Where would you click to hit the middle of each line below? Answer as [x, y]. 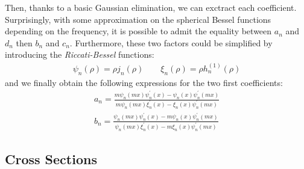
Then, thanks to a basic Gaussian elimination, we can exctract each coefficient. [151, 7]
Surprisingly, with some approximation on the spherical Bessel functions [138, 19]
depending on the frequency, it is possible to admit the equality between [138, 31]
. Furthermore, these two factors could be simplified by [171, 42]
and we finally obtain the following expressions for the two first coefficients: [144, 82]
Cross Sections [51, 158]
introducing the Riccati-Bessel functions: [80, 54]
